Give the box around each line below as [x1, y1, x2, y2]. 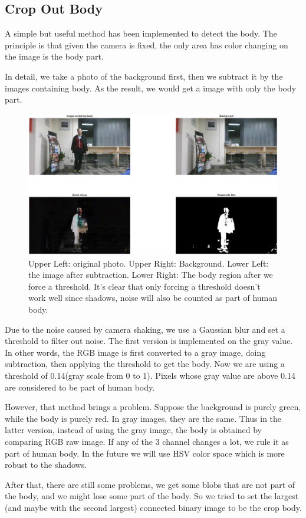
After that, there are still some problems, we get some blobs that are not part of [5, 478, 295, 490]
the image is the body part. [5, 50, 104, 63]
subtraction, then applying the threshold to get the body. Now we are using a [5, 358, 285, 370]
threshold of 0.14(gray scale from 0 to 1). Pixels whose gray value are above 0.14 [5, 369, 295, 382]
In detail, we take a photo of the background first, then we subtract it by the [5, 70, 283, 82]
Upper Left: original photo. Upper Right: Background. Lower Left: [28, 257, 269, 269]
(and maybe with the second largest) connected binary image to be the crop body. [5, 501, 302, 513]
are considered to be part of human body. [5, 381, 155, 393]
